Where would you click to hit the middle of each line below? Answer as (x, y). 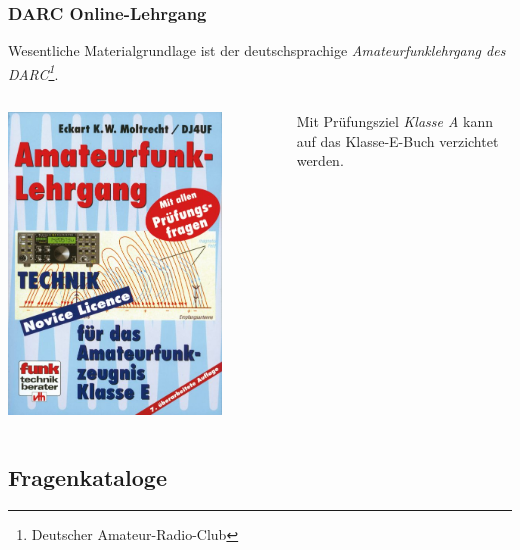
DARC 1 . (33, 72)
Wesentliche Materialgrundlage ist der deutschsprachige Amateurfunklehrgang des (257, 50)
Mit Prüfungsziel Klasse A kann (395, 121)
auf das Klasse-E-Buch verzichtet (397, 140)
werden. (320, 160)
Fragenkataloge (87, 477)
